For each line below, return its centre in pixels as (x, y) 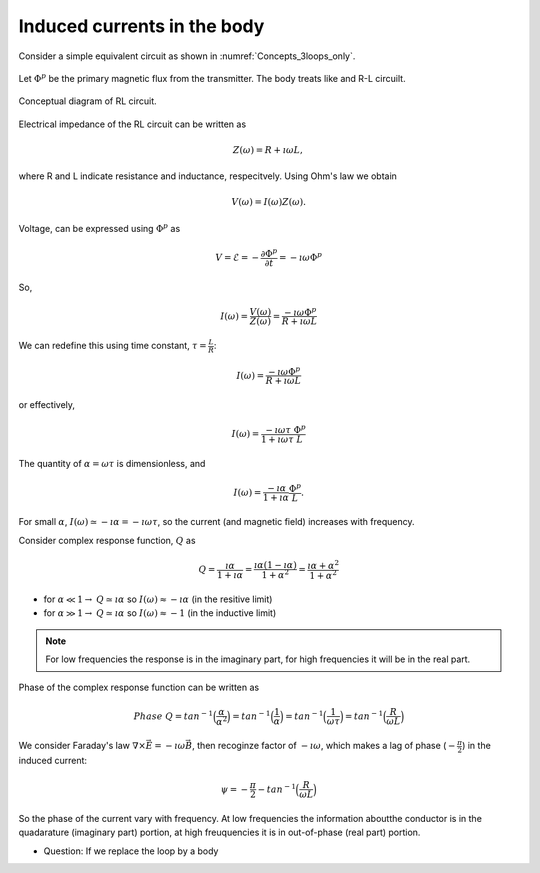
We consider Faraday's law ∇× (82, 746)
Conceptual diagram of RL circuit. (87, 101)
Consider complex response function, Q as (107, 540)
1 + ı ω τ (277, 439)
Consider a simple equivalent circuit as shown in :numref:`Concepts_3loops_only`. (187, 56)
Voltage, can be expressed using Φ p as (99, 227)
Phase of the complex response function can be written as (139, 687)
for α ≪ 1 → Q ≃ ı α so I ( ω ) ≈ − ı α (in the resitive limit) (158, 599)
